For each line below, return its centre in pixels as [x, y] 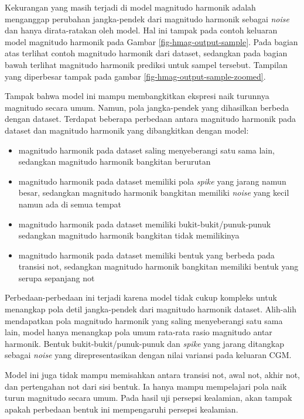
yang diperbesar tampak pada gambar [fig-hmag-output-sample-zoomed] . [135, 76]
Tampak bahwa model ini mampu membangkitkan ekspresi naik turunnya [137, 96]
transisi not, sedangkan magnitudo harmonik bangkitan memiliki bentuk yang [158, 266]
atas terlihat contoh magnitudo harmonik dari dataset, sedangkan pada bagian [146, 53]
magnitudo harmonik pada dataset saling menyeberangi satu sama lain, [146, 150]
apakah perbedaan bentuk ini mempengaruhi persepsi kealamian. [122, 409]
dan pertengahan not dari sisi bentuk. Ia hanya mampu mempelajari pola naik [146, 386]
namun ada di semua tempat [70, 204]
